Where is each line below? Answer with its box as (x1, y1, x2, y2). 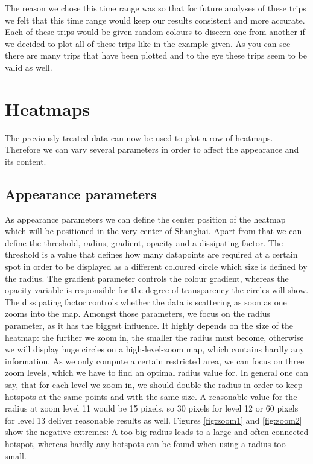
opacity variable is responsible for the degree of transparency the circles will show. (5, 284, 309, 296)
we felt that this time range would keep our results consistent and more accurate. (5, 13, 305, 26)
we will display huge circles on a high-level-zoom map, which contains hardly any (5, 343, 305, 355)
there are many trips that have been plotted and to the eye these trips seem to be (5, 49, 307, 62)
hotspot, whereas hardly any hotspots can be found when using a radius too (5, 437, 286, 450)
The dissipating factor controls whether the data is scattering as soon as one (5, 295, 287, 308)
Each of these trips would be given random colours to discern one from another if (5, 25, 305, 38)
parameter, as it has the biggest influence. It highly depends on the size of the (5, 319, 294, 332)
